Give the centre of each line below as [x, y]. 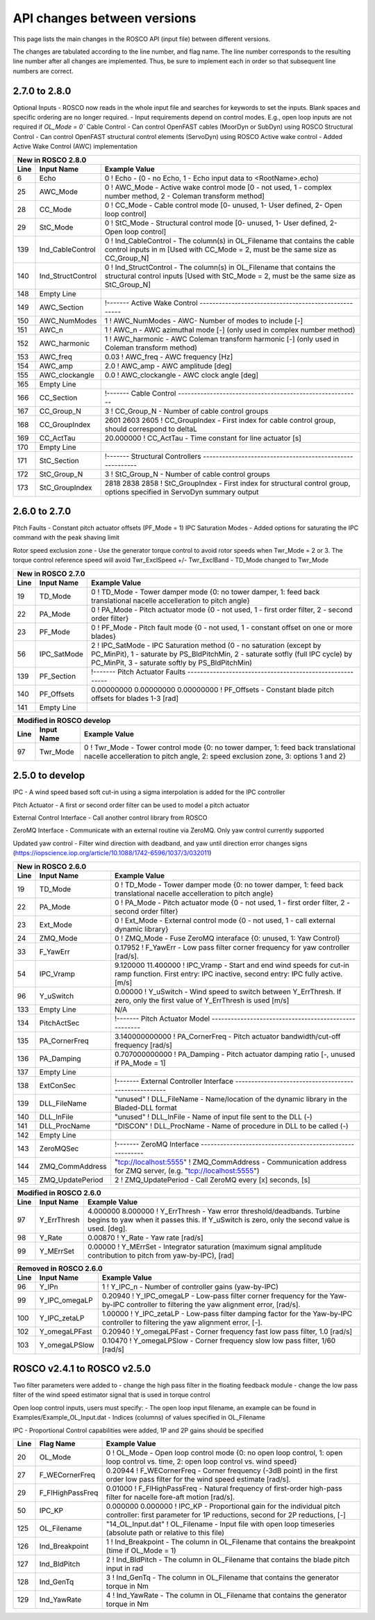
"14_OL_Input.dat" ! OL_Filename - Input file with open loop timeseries [220, 1524]
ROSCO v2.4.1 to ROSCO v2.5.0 [82, 1369]
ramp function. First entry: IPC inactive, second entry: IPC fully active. [229, 973]
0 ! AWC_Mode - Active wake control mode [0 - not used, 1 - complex [218, 187]
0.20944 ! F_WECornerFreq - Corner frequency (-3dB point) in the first [222, 1471]
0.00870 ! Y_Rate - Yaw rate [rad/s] [146, 1238]
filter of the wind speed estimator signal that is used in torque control [112, 1395]
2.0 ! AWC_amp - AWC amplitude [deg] [168, 366]
